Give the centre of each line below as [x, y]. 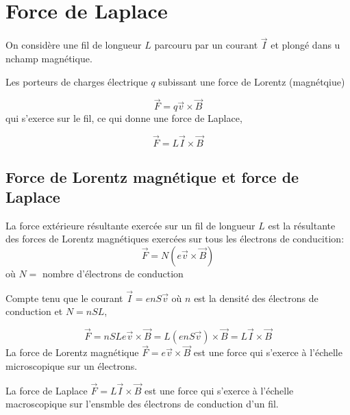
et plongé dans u [305, 45]
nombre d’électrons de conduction [113, 273]
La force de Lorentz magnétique [72, 352]
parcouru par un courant [206, 45]
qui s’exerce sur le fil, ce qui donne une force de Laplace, [124, 118]
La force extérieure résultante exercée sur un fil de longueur [130, 225]
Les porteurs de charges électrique [77, 81]
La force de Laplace [47, 390]
